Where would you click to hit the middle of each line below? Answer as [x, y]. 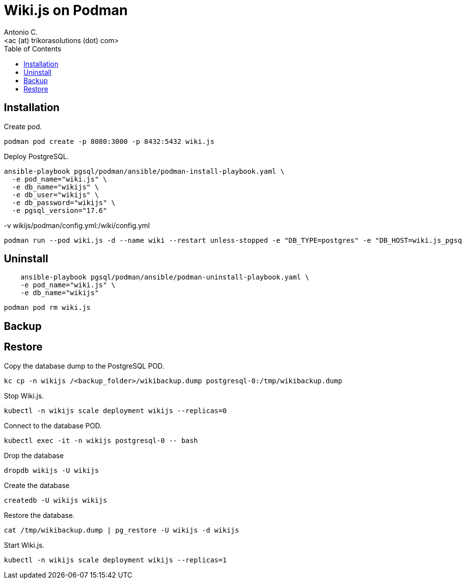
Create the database [37, 485]
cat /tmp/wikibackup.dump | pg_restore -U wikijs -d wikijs [122, 530]
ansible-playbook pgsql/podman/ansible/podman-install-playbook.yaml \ [144, 171]
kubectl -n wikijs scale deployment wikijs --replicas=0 [115, 410]
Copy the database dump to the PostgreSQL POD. [84, 366]
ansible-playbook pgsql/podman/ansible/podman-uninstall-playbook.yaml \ [165, 277]
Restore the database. [39, 515]
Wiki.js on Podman [66, 10]
